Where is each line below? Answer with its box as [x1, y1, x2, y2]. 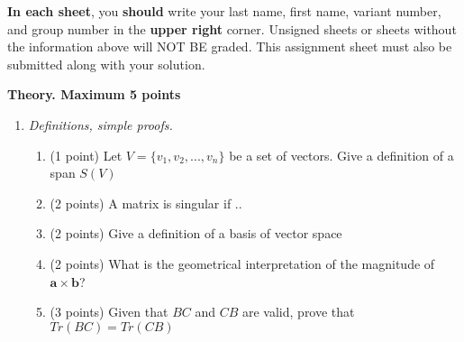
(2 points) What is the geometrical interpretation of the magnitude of [50, 254, 435, 273]
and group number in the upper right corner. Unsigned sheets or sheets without [7, 19, 457, 38]
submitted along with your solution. [7, 54, 205, 73]
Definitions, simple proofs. [28, 115, 173, 134]
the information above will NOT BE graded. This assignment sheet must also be [7, 37, 452, 56]
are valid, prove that [242, 302, 355, 321]
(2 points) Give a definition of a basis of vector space [50, 224, 342, 243]
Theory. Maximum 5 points [7, 85, 181, 104]
